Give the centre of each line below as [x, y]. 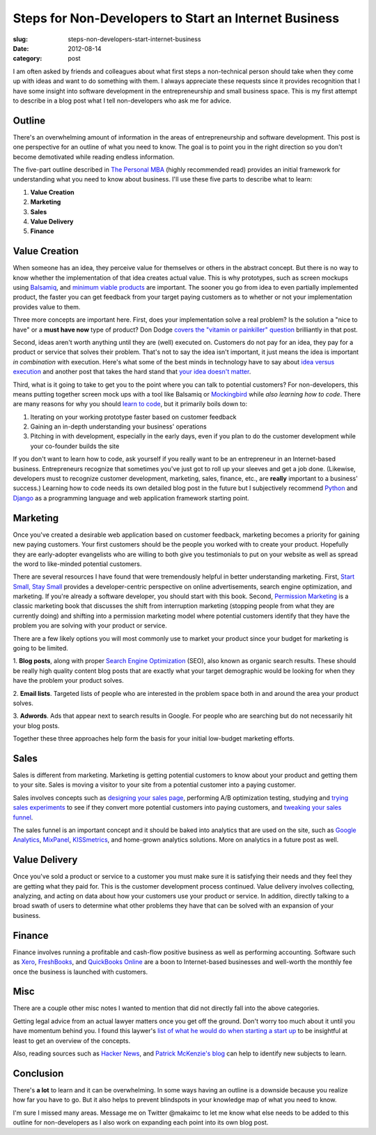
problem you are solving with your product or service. [90, 625]
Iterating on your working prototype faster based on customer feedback [133, 417]
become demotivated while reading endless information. [94, 156]
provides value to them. [47, 306]
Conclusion [38, 1073]
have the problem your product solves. [69, 681]
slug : [20, 39]
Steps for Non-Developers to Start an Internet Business [176, 18]
